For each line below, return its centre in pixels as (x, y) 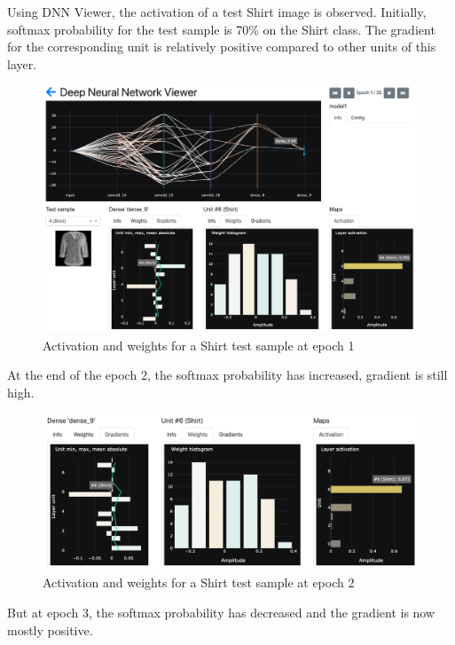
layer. (22, 63)
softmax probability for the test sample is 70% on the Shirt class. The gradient (221, 29)
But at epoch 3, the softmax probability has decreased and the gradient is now (221, 612)
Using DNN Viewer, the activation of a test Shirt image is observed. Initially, (217, 12)
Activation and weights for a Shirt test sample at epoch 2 (199, 582)
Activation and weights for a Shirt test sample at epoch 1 (199, 345)
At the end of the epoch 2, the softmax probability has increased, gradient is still (227, 375)
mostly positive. (50, 629)
